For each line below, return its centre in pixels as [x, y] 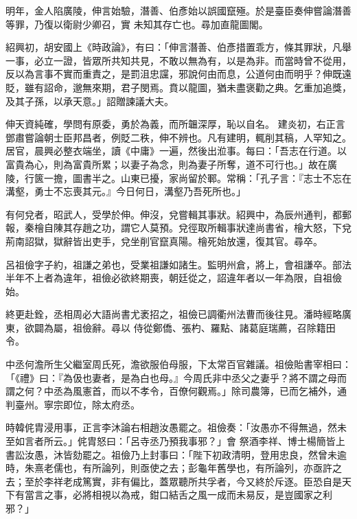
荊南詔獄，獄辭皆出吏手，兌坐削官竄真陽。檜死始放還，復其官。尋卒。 [164, 241]
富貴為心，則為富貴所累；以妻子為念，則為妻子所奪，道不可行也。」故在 [166, 164]
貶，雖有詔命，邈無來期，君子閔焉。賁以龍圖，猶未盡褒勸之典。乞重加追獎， [178, 87]
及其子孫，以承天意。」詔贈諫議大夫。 [90, 101]
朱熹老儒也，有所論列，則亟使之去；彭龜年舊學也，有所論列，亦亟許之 [183, 468]
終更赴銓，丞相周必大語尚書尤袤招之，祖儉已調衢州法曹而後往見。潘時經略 [174, 314]
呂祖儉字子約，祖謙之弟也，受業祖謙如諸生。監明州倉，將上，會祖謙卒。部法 [178, 264]
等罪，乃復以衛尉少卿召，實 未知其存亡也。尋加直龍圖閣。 [137, 24]
